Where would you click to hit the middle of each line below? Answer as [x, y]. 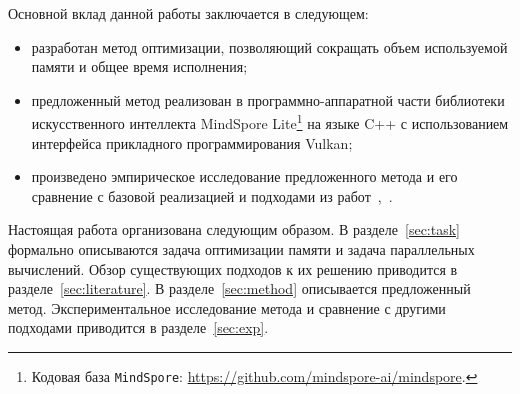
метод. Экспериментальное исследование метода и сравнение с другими [227, 307]
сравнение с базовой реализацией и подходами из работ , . [212, 195]
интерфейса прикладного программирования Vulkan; [192, 142]
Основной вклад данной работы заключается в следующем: [188, 13]
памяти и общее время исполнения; [139, 66]
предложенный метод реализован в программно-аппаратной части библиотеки [268, 99]
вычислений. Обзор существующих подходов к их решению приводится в [233, 268]
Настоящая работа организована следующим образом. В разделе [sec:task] [234, 229]
